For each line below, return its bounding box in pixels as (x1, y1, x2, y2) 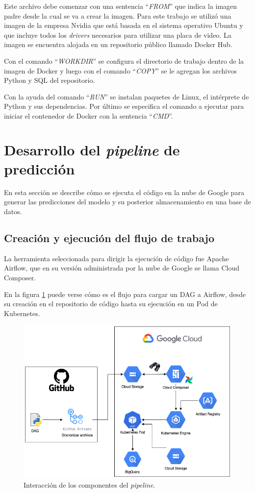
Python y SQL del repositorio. (4, 75, 95, 85)
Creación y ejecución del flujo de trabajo (4, 230, 215, 246)
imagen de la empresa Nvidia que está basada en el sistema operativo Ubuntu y (4, 20, 243, 30)
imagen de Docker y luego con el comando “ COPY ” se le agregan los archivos (4, 65, 237, 75)
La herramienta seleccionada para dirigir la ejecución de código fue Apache (4, 253, 229, 263)
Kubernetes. (4, 308, 40, 318)
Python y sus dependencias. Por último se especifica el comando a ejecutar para (4, 101, 244, 111)
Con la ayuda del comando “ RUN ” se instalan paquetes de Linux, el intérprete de (4, 91, 249, 101)
